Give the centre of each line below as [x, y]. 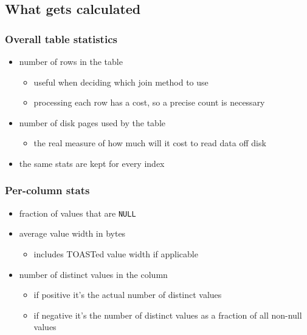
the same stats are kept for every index [92, 163]
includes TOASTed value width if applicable [116, 254]
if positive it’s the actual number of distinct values [128, 295]
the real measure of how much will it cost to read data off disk [150, 143]
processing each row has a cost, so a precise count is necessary [149, 102]
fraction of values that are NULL [78, 213]
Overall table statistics [61, 39]
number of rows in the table [71, 61]
